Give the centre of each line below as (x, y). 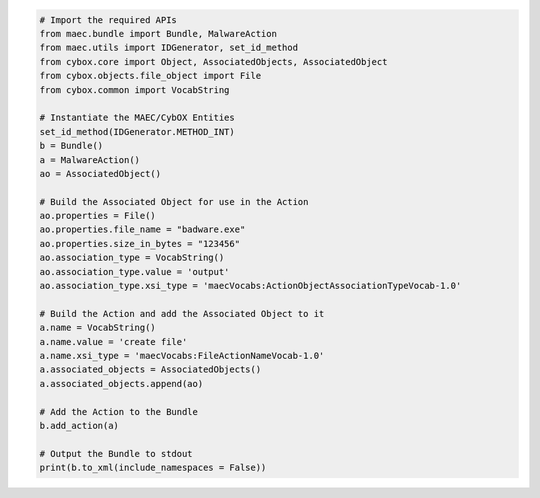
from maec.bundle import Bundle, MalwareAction (158, 33)
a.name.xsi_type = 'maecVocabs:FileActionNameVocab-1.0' (182, 355)
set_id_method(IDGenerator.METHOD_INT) (137, 131)
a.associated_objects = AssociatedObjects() (150, 369)
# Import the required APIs (108, 19)
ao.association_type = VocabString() (132, 258)
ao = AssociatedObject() (100, 173)
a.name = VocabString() (98, 328)
